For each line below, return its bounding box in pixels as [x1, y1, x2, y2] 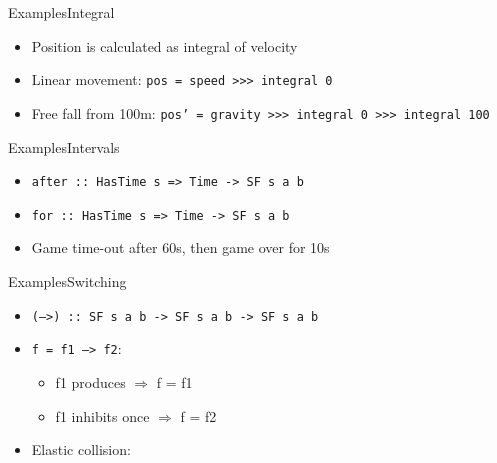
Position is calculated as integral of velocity [31, 35, 298, 56]
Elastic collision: [31, 439, 131, 460]
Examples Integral [8, 2, 115, 22]
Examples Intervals [8, 136, 120, 157]
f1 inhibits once [55, 405, 150, 426]
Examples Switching [8, 271, 127, 291]
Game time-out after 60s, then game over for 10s [31, 237, 330, 258]
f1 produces [55, 371, 126, 392]
